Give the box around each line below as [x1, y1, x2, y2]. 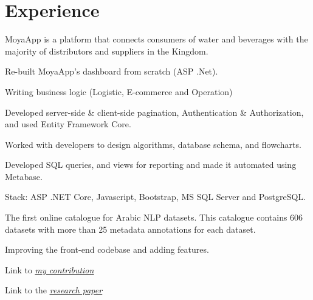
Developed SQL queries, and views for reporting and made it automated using [5, 158, 297, 171]
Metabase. [5, 170, 43, 182]
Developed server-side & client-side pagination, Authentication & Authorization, [5, 105, 304, 118]
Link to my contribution [5, 263, 94, 276]
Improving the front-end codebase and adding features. [5, 243, 209, 256]
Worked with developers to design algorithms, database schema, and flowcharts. [5, 138, 301, 150]
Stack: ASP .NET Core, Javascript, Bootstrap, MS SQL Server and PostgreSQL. [5, 190, 306, 203]
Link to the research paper [5, 284, 103, 296]
